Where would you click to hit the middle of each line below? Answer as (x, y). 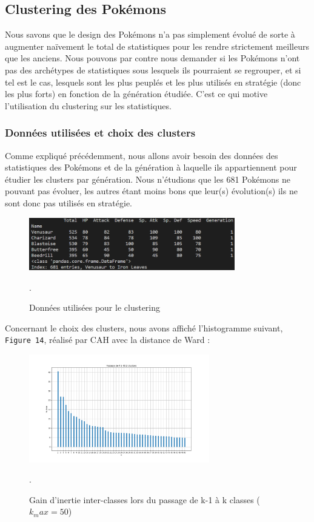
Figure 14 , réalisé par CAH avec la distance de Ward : (108, 340)
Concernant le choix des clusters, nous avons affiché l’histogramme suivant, (144, 327)
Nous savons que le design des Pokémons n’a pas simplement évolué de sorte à (150, 34)
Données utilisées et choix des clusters (100, 133)
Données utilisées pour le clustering (95, 307)
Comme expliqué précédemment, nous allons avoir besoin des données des (142, 155)
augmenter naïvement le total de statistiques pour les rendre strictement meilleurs (157, 46)
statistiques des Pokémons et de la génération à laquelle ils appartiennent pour (151, 167)
